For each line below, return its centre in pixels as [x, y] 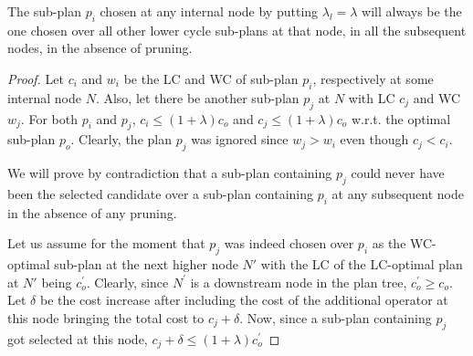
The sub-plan [44, 11]
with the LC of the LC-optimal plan [362, 264]
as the [389, 243]
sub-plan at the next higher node [146, 264]
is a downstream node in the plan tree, [299, 282]
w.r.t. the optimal [401, 118]
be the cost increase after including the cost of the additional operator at [244, 300]
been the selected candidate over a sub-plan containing [161, 193]
